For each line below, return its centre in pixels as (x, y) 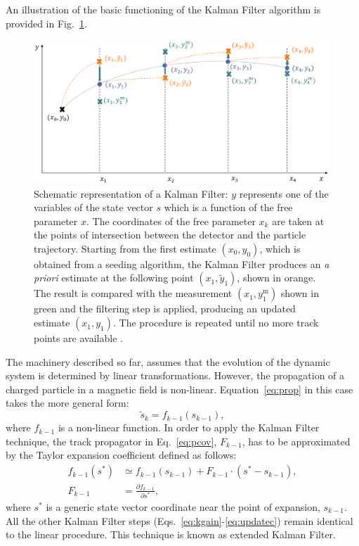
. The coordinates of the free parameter (171, 221)
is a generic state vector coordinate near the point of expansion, (183, 506)
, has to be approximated (296, 441)
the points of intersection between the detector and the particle (170, 235)
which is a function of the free (228, 207)
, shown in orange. (276, 278)
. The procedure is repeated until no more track (216, 323)
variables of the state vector (93, 207)
